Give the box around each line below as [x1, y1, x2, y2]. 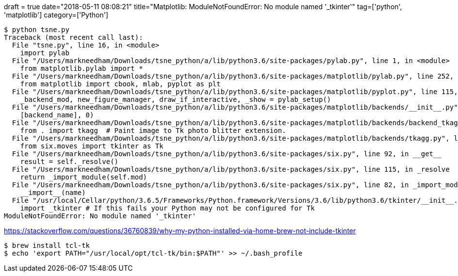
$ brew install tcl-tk [4, 242, 90, 249]
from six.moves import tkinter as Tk [20, 142, 164, 150]
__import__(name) [20, 189, 86, 196]
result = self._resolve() [20, 158, 119, 165]
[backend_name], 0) [20, 111, 94, 119]
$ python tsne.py [4, 26, 69, 33]
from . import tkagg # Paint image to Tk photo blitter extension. [20, 127, 286, 134]
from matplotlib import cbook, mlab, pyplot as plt [20, 80, 221, 88]
